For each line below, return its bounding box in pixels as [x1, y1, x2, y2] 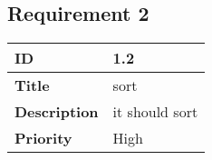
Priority [14, 127, 72, 149]
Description [14, 101, 99, 123]
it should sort [112, 101, 198, 123]
